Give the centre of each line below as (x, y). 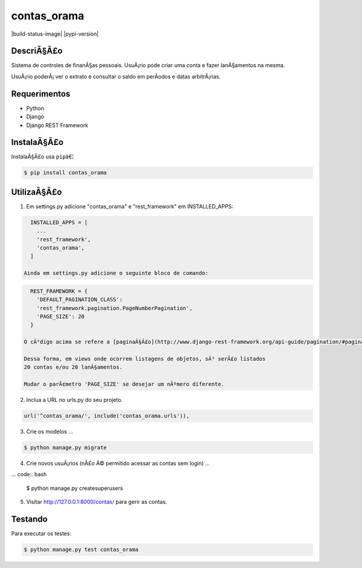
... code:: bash (29, 474)
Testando (29, 519)
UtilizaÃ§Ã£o (37, 192)
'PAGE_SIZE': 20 (60, 316)
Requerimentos (41, 94)
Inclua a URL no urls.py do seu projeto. (75, 400)
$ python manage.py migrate (65, 448)
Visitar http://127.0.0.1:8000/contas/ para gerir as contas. (97, 502)
